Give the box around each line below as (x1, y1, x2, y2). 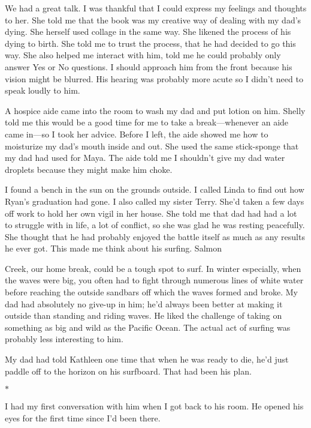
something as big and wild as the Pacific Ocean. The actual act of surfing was (5, 321, 291, 333)
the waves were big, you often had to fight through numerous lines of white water (5, 274, 304, 286)
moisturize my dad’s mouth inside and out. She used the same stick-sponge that (5, 139, 299, 152)
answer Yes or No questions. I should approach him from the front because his (5, 60, 292, 73)
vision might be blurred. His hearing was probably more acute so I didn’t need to (5, 72, 303, 85)
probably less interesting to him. (5, 333, 123, 345)
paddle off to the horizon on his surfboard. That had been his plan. (5, 364, 252, 377)
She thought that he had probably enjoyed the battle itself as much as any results (5, 230, 305, 243)
